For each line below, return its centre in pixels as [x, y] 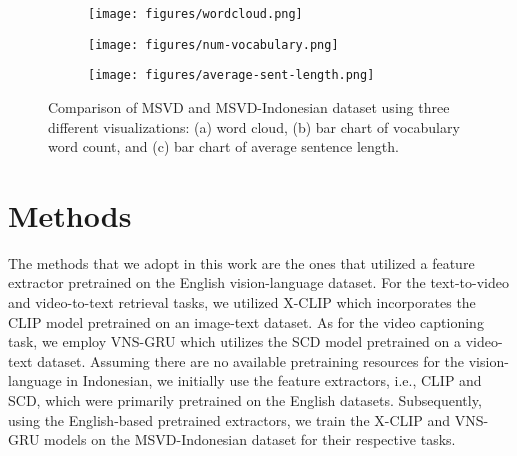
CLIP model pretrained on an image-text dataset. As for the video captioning [246, 321]
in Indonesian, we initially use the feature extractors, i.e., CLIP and [274, 380]
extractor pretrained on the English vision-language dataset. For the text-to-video [258, 282]
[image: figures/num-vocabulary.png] [213, 44]
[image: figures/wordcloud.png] [195, 14]
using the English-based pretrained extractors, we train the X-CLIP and [229, 419]
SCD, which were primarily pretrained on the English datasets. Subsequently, [245, 400]
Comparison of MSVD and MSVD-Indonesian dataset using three [249, 106]
